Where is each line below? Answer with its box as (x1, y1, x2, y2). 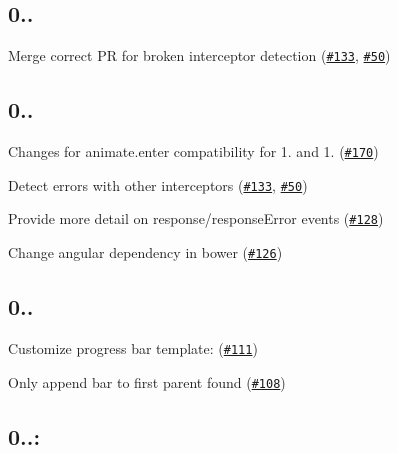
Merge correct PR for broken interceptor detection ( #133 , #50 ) (8, 45, 391, 66)
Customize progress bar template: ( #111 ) (8, 337, 258, 358)
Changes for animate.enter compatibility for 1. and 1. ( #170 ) (8, 141, 379, 162)
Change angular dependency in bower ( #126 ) (8, 242, 283, 263)
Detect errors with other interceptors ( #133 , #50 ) (8, 174, 308, 195)
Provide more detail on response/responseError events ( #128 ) (8, 208, 384, 229)
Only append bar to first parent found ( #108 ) (8, 371, 286, 392)
